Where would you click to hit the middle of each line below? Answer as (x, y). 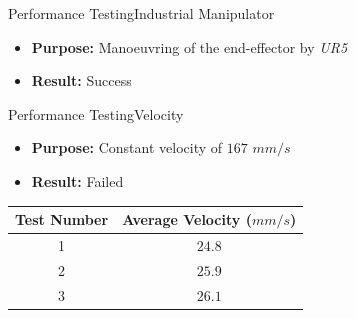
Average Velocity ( (187, 219)
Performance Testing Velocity (96, 113)
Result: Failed (77, 180)
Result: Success (81, 80)
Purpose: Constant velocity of (127, 147)
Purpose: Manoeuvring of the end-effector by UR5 (189, 46)
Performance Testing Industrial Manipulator (141, 13)
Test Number (62, 219)
